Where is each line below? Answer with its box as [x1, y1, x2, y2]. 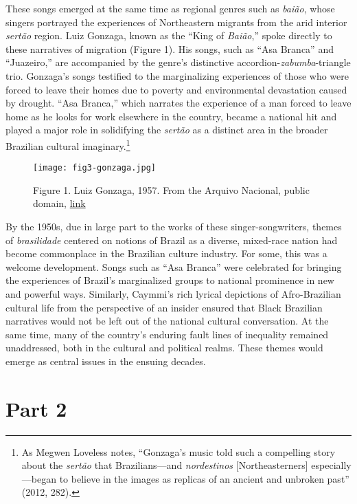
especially [311, 458, 352, 472]
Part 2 [5, 394, 67, 422]
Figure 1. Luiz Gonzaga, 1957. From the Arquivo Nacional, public [33, 182, 310, 197]
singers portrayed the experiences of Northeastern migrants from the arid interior [5, 14, 347, 29]
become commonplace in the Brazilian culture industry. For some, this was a [5, 246, 327, 261]
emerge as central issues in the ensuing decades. [5, 353, 206, 368]
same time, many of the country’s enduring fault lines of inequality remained [5, 327, 329, 341]
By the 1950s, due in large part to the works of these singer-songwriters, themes [5, 219, 342, 234]
